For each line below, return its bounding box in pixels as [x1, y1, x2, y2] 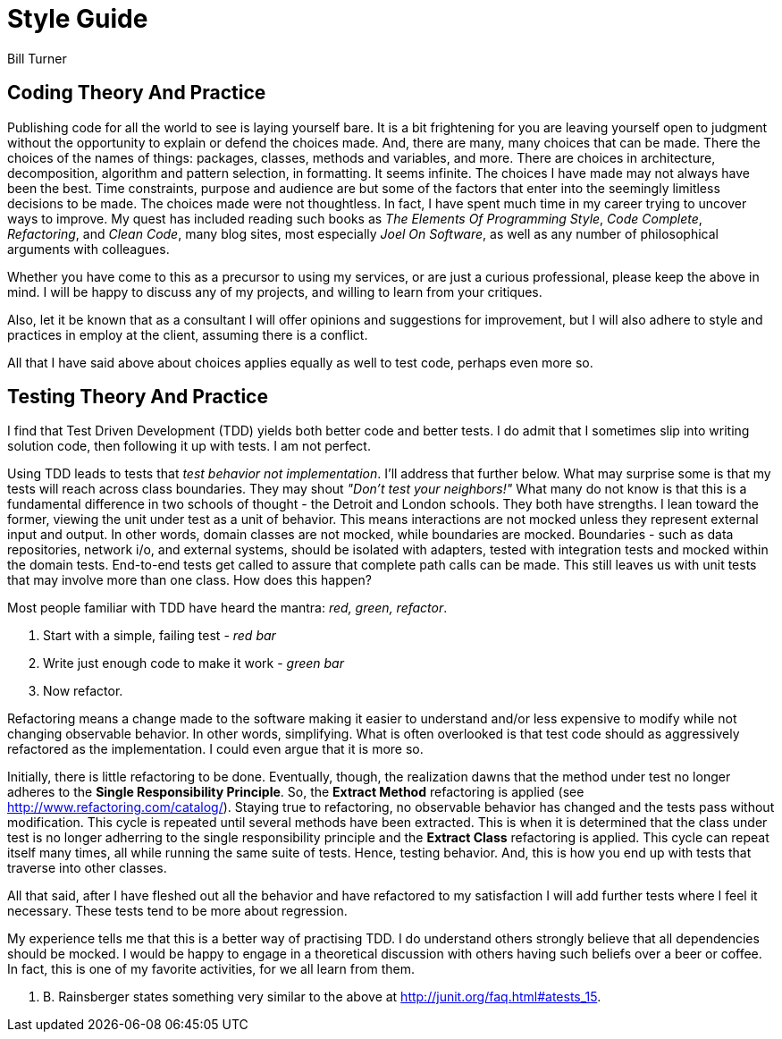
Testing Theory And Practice [7, 385, 268, 409]
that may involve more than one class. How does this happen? [7, 572, 372, 588]
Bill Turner [7, 50, 67, 66]
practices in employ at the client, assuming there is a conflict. [7, 326, 368, 342]
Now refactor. [43, 683, 123, 699]
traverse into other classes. [7, 860, 167, 876]
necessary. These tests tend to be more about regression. [7, 903, 348, 919]
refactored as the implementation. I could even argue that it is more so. [7, 741, 424, 757]
